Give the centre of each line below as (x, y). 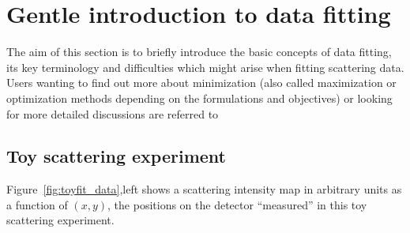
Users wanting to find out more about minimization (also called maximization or (201, 83)
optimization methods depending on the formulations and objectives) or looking (199, 98)
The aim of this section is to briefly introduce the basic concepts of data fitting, (199, 52)
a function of (37, 204)
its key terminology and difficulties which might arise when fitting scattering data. (205, 67)
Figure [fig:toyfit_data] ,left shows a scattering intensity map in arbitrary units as (204, 189)
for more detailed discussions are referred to (113, 113)
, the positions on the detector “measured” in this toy (237, 204)
